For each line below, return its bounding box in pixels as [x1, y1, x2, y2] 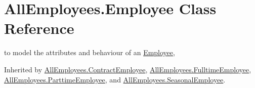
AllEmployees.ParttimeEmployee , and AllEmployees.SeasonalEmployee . [4, 74, 226, 84]
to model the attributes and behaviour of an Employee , [4, 47, 175, 58]
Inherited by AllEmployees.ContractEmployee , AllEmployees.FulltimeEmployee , [4, 64, 251, 74]
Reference [4, 18, 74, 38]
